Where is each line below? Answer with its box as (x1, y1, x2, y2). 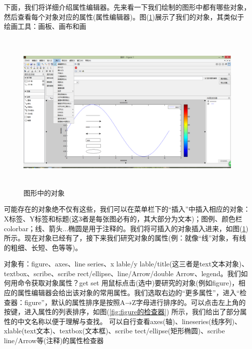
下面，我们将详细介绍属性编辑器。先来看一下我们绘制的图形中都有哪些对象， (4, 2, 251, 12)
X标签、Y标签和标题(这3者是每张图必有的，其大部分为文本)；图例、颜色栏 (4, 213, 242, 223)
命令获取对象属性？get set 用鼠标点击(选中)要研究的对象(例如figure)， (17, 278, 239, 288)
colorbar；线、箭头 (4, 223, 63, 233)
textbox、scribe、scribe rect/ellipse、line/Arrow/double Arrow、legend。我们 (4, 268, 241, 278)
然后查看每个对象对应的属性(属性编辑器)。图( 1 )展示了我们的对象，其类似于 (4, 11, 244, 22)
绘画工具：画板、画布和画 (4, 21, 86, 31)
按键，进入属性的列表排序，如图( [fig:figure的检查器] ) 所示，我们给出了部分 (4, 306, 240, 317)
